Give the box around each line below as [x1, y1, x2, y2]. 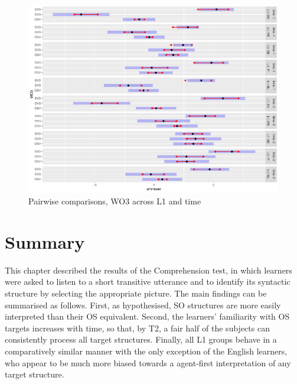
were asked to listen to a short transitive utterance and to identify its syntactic [5, 275, 291, 288]
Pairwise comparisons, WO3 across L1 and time [28, 195, 201, 207]
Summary [5, 229, 85, 253]
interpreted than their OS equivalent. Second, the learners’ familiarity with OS [5, 310, 290, 323]
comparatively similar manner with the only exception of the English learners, [5, 344, 288, 357]
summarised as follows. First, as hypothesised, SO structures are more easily [5, 298, 281, 311]
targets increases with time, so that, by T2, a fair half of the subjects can [5, 321, 270, 334]
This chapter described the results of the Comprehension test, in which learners [5, 263, 292, 276]
